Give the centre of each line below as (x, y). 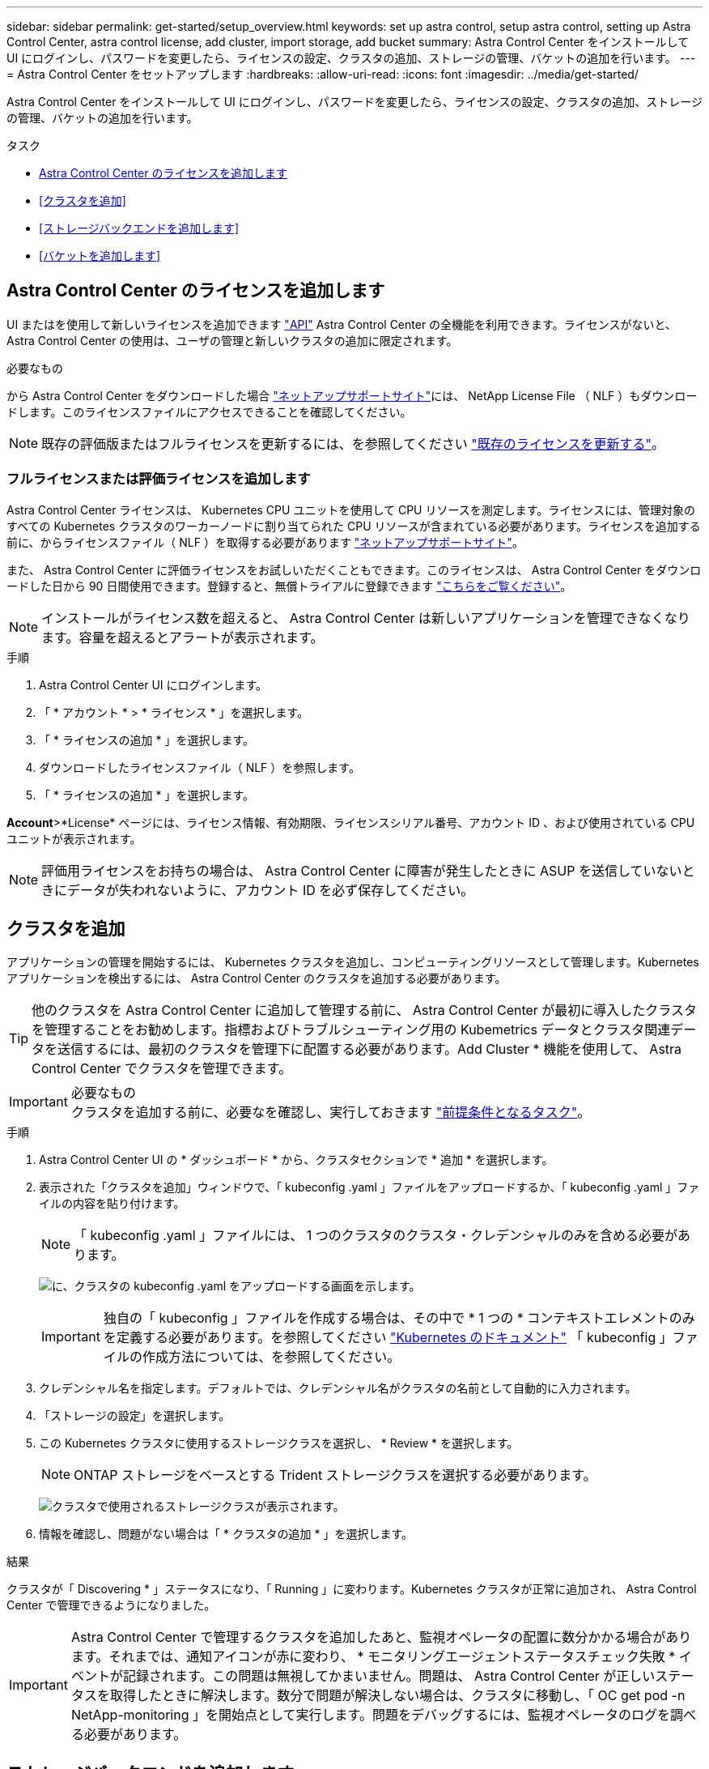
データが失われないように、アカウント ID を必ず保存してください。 (271, 890)
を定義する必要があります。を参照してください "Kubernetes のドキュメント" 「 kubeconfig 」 (388, 1338)
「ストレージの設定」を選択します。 (135, 1416)
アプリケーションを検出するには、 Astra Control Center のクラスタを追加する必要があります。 (257, 978)
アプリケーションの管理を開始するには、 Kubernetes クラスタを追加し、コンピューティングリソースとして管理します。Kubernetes (353, 962)
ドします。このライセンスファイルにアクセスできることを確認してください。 (209, 411)
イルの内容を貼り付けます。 (112, 1204)
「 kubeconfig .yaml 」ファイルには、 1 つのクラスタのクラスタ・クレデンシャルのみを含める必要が (376, 1236)
